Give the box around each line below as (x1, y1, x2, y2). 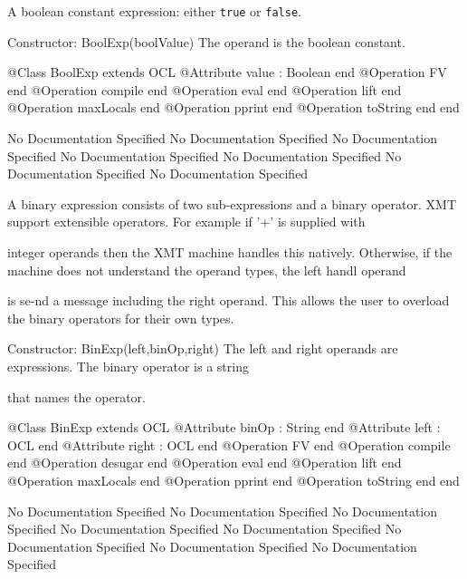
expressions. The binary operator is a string (7, 356, 249, 375)
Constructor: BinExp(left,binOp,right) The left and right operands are (7, 339, 398, 358)
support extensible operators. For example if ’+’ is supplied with (7, 212, 366, 231)
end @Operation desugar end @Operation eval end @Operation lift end (7, 453, 402, 472)
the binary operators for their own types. (7, 308, 234, 327)
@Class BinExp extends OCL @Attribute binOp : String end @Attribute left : (7, 418, 441, 437)
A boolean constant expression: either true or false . (7, 2, 301, 20)
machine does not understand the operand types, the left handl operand (7, 260, 406, 279)
